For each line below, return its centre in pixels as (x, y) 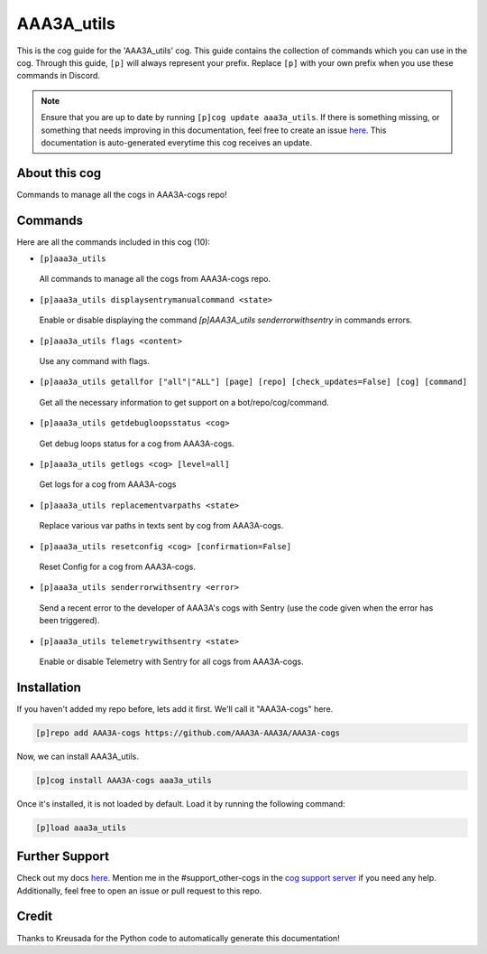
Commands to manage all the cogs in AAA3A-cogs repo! (122, 194)
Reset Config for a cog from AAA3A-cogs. (117, 566)
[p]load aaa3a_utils (81, 828)
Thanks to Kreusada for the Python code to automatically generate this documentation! (178, 938)
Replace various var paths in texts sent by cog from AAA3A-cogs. (161, 526)
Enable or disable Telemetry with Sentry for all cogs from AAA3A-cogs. (171, 661)
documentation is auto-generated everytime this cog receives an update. (177, 142)
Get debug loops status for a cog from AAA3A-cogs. (137, 444)
